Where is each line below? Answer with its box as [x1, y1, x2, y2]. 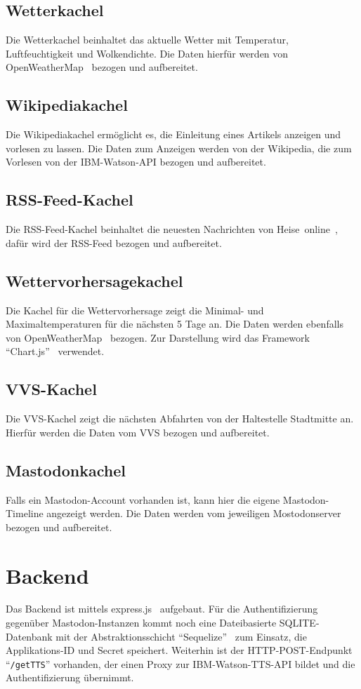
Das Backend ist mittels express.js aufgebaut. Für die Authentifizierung [6, 601, 318, 616]
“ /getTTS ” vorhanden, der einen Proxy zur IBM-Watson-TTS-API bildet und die [6, 656, 355, 671]
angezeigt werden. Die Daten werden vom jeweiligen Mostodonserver [46, 506, 341, 521]
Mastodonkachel [6, 459, 126, 481]
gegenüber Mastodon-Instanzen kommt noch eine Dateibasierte [6, 615, 277, 630]
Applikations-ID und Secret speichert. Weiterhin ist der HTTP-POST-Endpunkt [6, 643, 353, 657]
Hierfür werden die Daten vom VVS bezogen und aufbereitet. [6, 424, 270, 439]
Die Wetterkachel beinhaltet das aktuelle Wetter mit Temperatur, [6, 32, 289, 47]
